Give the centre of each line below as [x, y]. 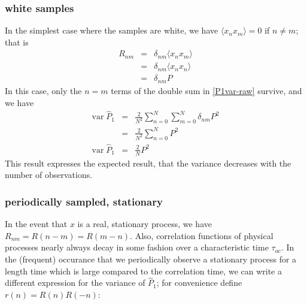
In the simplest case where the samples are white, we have [112, 30]
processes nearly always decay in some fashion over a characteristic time [137, 247]
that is [17, 42]
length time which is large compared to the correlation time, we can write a [143, 271]
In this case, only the [43, 90]
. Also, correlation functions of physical [202, 235]
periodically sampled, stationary [84, 201]
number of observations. [49, 175]
